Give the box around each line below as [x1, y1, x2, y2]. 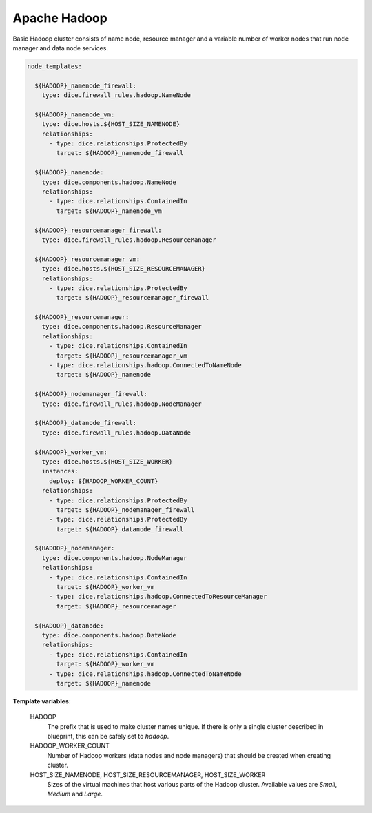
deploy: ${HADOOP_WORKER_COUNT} [49, 477, 158, 485]
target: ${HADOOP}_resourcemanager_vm [56, 351, 187, 360]
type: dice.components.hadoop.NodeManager [41, 554, 187, 562]
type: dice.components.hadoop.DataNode [41, 631, 177, 639]
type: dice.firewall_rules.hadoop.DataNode [41, 429, 191, 437]
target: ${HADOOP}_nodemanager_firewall [56, 506, 195, 513]
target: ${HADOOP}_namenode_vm [56, 207, 162, 215]
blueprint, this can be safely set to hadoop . [47, 732, 169, 741]
